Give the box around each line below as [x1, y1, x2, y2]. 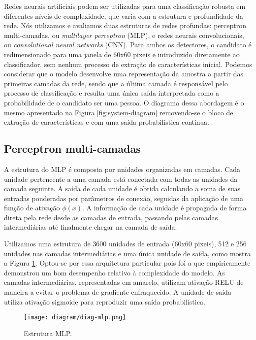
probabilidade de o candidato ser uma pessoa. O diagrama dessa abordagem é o [4, 97, 244, 107]
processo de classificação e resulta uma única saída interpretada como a [4, 88, 219, 98]
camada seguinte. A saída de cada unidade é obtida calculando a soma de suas [4, 183, 241, 194]
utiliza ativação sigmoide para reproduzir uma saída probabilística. [4, 296, 205, 306]
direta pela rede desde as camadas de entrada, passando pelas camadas [4, 212, 218, 222]
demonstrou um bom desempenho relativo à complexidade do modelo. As [4, 267, 225, 277]
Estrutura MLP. [24, 328, 72, 338]
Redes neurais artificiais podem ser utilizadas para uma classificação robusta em [4, 1, 246, 11]
